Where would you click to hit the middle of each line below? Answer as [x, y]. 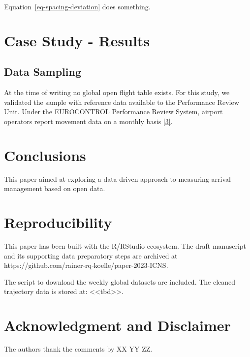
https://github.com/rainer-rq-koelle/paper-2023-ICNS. [86, 265]
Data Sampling [43, 72]
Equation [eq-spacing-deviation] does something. [77, 6]
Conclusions [45, 155]
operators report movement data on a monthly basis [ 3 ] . [88, 121]
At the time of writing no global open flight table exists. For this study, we [117, 92]
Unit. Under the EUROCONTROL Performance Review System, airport [113, 112]
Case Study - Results [77, 40]
